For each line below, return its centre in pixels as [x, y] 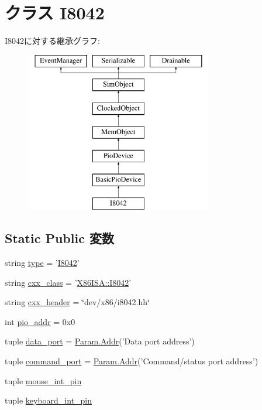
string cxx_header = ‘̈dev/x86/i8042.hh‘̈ [77, 302]
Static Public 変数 [59, 238]
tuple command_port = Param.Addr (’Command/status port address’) [132, 361]
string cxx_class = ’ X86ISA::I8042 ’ [68, 282]
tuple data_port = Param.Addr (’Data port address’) [100, 341]
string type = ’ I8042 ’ [42, 263]
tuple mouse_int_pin [43, 380]
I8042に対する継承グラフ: [52, 41]
